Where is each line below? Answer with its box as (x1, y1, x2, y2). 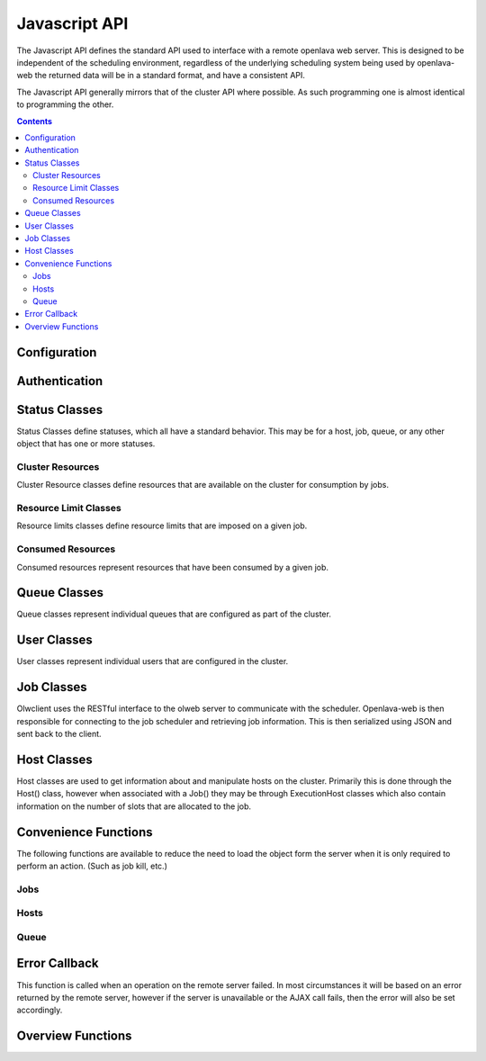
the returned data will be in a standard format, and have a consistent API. (34, 70, 306, 81)
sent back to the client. (16, 729, 103, 739)
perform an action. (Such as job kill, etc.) (16, 860, 168, 871)
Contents (16, 115, 53, 126)
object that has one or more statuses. (16, 438, 156, 449)
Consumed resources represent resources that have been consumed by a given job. (16, 562, 328, 572)
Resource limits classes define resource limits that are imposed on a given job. (16, 520, 308, 531)
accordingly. (16, 1004, 63, 1016)
